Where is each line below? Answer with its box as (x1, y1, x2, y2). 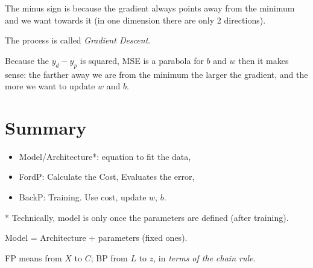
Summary (5, 115, 87, 139)
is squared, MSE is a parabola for (80, 54, 204, 66)
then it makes (238, 54, 289, 66)
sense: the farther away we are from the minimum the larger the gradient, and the (5, 68, 308, 80)
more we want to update (5, 80, 95, 92)
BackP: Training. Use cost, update (19, 191, 147, 203)
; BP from (90, 251, 128, 264)
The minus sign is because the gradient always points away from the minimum (5, 2, 295, 14)
